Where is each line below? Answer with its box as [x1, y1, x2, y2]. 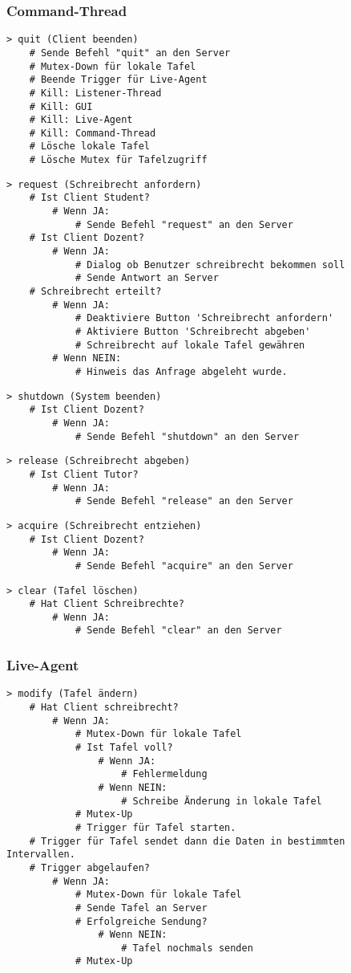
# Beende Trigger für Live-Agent [29, 74, 208, 86]
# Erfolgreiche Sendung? [75, 915, 208, 927]
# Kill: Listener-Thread [29, 87, 162, 99]
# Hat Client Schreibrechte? [29, 598, 184, 610]
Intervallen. [6, 849, 75, 861]
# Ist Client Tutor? [29, 468, 139, 480]
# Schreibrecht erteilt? [29, 286, 162, 298]
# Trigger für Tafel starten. [75, 821, 236, 833]
